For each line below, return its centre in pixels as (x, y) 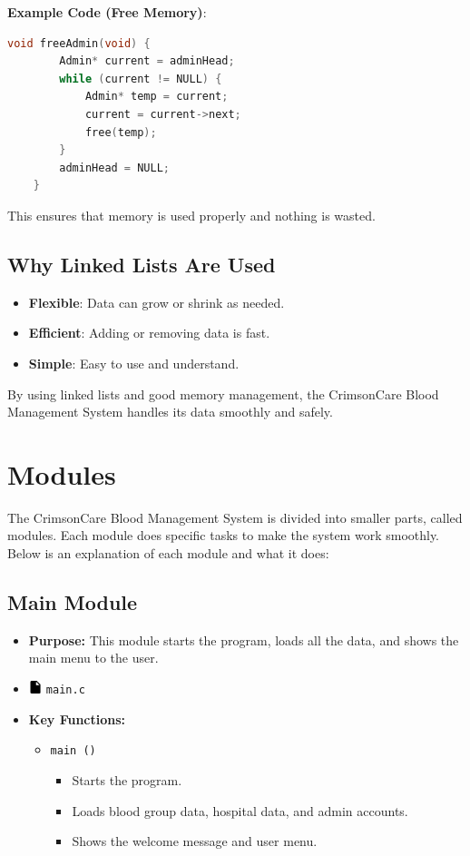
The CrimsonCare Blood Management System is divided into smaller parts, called (235, 517)
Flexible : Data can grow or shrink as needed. (157, 302)
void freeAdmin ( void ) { (79, 43)
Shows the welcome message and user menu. (195, 841)
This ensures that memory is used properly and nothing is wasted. (191, 215)
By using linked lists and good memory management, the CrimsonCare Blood (223, 394)
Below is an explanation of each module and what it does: (168, 553)
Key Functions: (77, 718)
